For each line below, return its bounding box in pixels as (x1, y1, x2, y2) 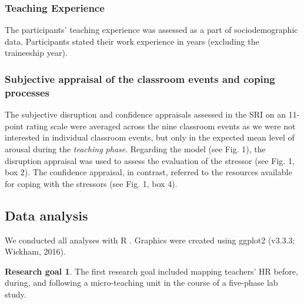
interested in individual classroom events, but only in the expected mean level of (5, 131, 295, 143)
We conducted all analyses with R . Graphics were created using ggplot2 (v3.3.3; (5, 233, 295, 246)
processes (5, 85, 50, 99)
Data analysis (5, 206, 88, 224)
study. (5, 288, 26, 300)
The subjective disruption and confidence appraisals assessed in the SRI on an (5, 108, 286, 121)
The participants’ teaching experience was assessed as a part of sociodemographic (5, 24, 298, 36)
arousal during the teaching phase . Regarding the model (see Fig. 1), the (5, 142, 266, 155)
